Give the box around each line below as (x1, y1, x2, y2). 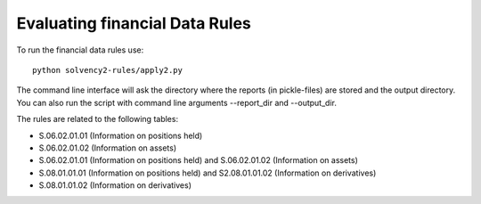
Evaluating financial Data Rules (16, 13, 251, 33)
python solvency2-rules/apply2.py (32, 65, 183, 75)
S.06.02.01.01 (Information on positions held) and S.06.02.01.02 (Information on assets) (38, 155, 358, 166)
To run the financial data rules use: (16, 45, 144, 55)
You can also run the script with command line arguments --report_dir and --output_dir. (16, 97, 338, 108)
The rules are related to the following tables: (16, 114, 178, 125)
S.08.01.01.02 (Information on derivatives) (38, 180, 192, 191)
